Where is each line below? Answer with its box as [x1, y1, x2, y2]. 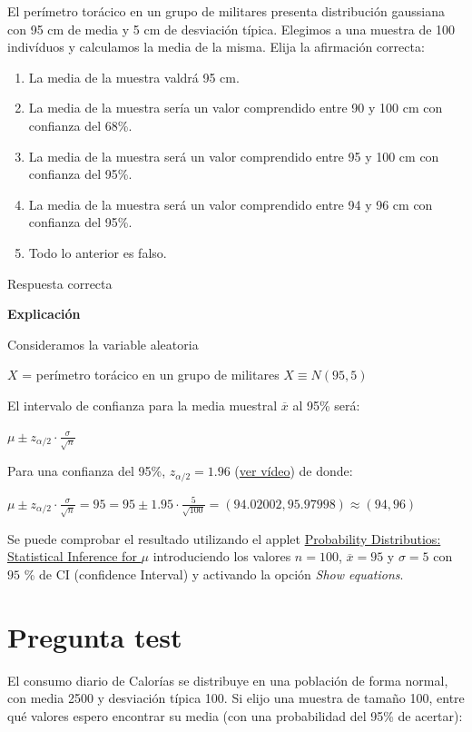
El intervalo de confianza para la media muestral [7, 395, 278, 414]
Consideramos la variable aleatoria [7, 334, 199, 353]
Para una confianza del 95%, [7, 461, 166, 480]
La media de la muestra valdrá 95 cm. [28, 67, 240, 86]
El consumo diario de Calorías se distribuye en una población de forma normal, [7, 670, 448, 689]
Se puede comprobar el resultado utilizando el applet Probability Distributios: [7, 529, 441, 548]
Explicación [7, 304, 81, 323]
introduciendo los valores [152, 547, 291, 566]
